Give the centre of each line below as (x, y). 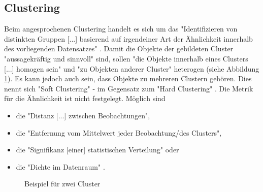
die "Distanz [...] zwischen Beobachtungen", (83, 115)
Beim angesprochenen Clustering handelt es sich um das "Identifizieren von (121, 29)
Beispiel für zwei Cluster (62, 184)
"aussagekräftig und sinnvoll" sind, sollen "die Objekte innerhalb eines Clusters (126, 58)
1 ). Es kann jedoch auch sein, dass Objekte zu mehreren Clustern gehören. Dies (128, 78)
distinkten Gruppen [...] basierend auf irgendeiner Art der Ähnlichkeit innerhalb (128, 38)
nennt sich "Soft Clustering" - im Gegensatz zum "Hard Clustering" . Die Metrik (129, 88)
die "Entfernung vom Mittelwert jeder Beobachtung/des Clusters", (119, 132)
